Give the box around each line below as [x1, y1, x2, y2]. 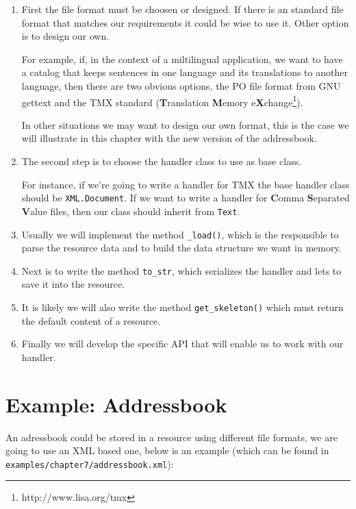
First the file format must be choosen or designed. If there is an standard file [21, 2, 344, 16]
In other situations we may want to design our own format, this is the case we [21, 117, 349, 132]
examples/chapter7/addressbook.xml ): [5, 456, 174, 471]
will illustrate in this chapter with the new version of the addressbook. [21, 131, 317, 145]
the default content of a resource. [21, 313, 161, 327]
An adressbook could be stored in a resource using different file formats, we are [5, 430, 338, 444]
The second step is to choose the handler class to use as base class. [21, 154, 302, 168]
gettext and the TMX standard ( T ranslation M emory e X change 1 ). [21, 92, 303, 109]
